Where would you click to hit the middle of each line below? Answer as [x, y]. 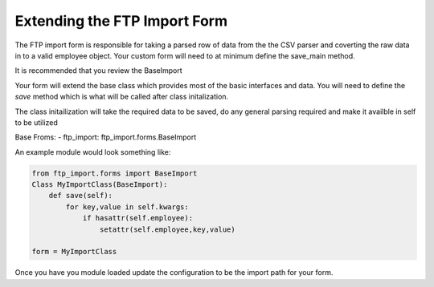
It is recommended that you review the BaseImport [98, 71]
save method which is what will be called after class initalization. [122, 97]
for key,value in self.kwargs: [127, 207]
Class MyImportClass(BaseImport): [100, 185]
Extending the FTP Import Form [121, 21]
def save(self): [80, 196]
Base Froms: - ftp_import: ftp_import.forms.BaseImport [106, 137]
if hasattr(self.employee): [137, 218]
